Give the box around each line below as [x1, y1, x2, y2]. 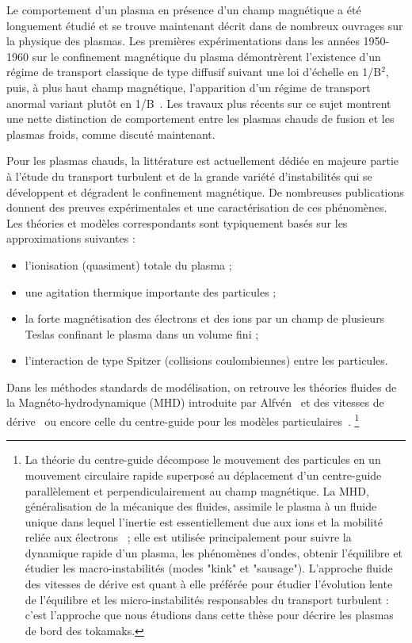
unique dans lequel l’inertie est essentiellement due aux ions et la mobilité [25, 513, 383, 530]
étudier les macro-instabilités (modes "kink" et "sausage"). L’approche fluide [25, 560, 393, 576]
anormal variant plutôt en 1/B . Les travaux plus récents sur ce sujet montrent [6, 94, 391, 111]
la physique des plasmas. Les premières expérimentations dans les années [6, 33, 360, 49]
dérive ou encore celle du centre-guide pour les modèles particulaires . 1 [6, 411, 360, 429]
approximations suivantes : [6, 230, 135, 247]
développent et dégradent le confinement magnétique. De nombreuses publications [6, 183, 404, 200]
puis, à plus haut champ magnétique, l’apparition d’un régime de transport [6, 78, 371, 95]
